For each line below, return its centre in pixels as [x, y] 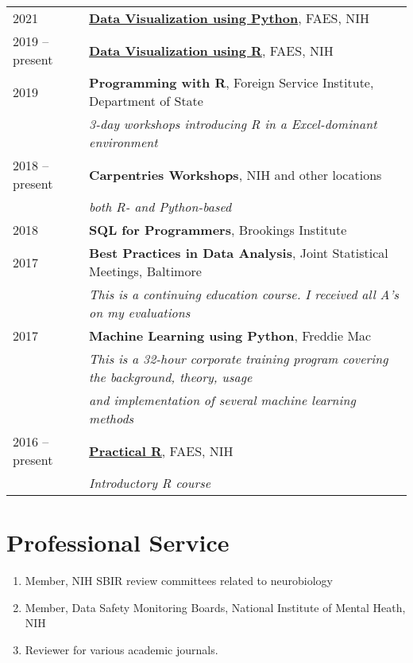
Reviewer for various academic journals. [122, 649]
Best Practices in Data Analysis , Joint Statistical [239, 253]
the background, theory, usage [171, 377]
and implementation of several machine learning [222, 400]
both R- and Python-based [160, 207]
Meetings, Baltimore [145, 271]
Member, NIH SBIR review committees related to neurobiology [179, 581]
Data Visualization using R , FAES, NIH [211, 50]
